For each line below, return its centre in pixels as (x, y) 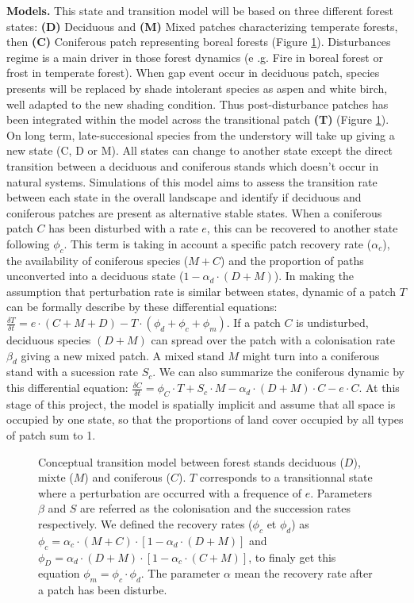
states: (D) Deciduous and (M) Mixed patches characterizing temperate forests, (202, 26)
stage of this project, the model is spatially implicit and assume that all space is (201, 403)
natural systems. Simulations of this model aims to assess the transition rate (192, 181)
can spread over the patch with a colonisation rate (273, 340)
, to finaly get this (292, 557)
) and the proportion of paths (292, 260)
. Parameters (341, 492)
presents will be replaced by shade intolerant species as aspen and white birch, (197, 88)
